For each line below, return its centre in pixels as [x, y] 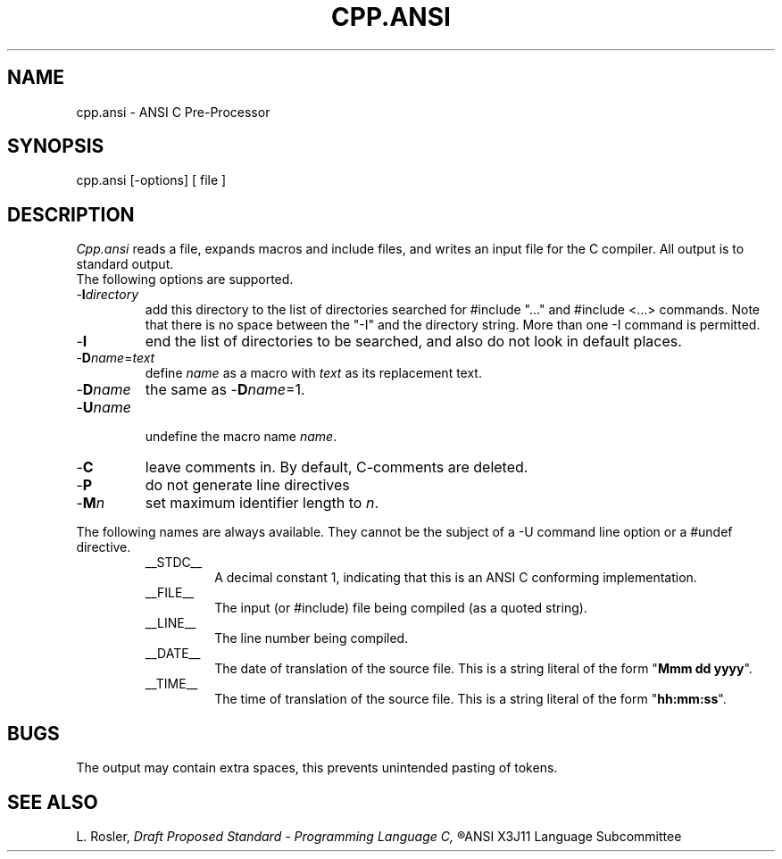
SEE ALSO [53, 802]
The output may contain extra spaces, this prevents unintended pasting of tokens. [317, 768]
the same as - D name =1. [225, 390]
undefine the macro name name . [241, 437]
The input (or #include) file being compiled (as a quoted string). [401, 608]
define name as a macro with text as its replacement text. [313, 373]
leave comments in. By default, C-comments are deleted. [337, 467]
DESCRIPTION [71, 214]
